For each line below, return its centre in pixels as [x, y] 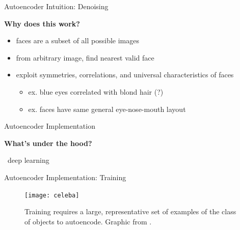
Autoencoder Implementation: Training [65, 177]
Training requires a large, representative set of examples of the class [130, 211]
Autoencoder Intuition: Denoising [56, 6]
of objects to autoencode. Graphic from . [88, 221]
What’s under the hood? [48, 143]
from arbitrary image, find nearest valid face [85, 57]
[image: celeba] [52, 195]
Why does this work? [42, 23]
